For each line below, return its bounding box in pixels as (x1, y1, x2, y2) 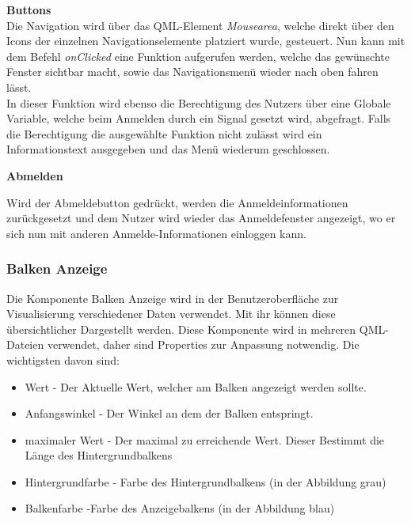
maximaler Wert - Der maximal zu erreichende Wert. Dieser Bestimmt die (25, 431, 385, 448)
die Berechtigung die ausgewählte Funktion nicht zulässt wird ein (6, 125, 322, 142)
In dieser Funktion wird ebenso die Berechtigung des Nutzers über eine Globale (6, 94, 391, 111)
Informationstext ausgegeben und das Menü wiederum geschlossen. (6, 141, 330, 157)
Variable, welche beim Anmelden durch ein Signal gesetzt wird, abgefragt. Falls (6, 110, 391, 127)
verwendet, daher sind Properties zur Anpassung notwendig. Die (47, 336, 360, 353)
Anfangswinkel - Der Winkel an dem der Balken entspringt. (25, 405, 314, 422)
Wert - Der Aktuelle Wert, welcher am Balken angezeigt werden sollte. (25, 378, 367, 395)
